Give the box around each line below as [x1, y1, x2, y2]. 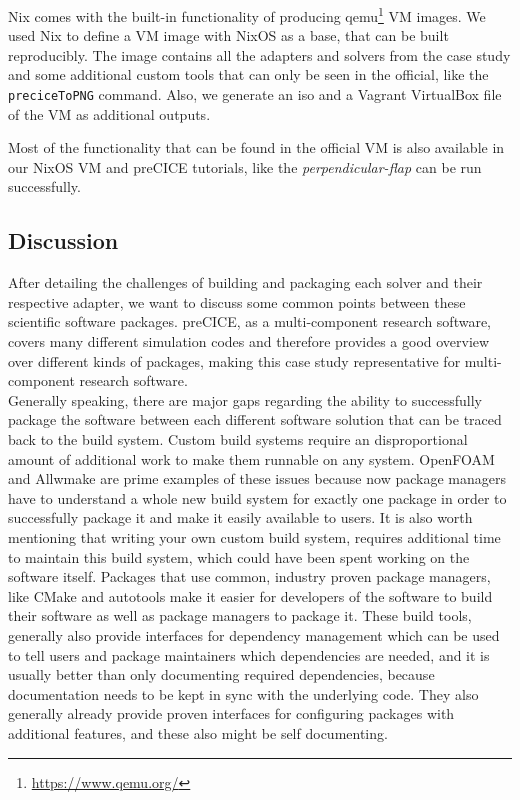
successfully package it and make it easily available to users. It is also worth [8, 507, 473, 528]
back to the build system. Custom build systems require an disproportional [8, 429, 468, 450]
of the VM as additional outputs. [8, 103, 211, 124]
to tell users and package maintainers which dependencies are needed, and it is [8, 644, 490, 665]
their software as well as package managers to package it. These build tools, [8, 605, 472, 626]
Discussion [8, 225, 119, 256]
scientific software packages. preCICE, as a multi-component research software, [8, 311, 491, 332]
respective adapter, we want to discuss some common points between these [8, 291, 466, 312]
